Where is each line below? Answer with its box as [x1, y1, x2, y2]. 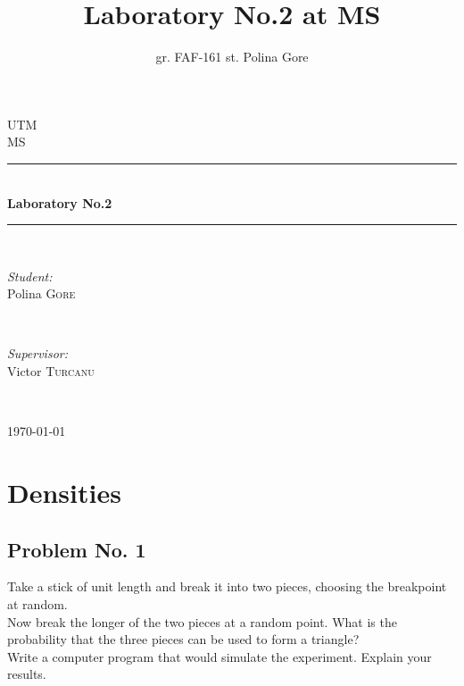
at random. [7, 595, 68, 614]
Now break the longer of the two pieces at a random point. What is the [7, 612, 397, 631]
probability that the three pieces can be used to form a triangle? [7, 630, 360, 648]
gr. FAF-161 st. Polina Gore [155, 47, 309, 66]
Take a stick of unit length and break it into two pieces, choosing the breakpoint [7, 577, 447, 596]
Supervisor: [7, 344, 68, 363]
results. [7, 665, 46, 683]
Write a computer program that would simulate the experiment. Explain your [7, 647, 432, 665]
